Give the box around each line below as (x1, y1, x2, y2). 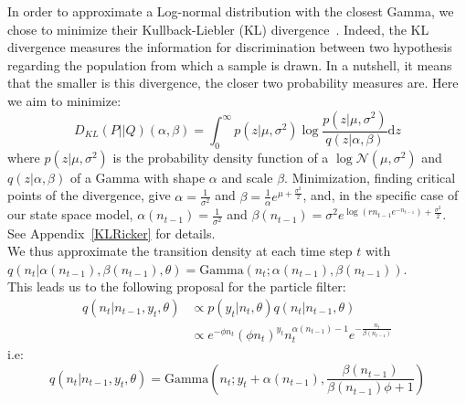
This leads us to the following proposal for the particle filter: (7, 277, 346, 296)
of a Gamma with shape (69, 167, 206, 186)
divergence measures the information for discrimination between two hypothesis (7, 37, 452, 57)
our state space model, (7, 205, 133, 224)
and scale (221, 167, 273, 186)
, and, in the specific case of (302, 186, 459, 205)
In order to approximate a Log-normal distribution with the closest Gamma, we (7, 2, 454, 20)
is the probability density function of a (112, 147, 329, 166)
